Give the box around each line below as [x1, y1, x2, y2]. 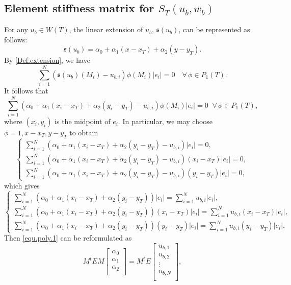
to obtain [69, 127, 98, 137]
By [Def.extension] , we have [4, 55, 90, 65]
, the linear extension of [69, 24, 143, 35]
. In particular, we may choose [118, 115, 213, 126]
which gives [4, 180, 40, 191]
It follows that [4, 85, 48, 96]
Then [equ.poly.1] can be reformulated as [4, 232, 132, 243]
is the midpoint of [55, 115, 111, 126]
